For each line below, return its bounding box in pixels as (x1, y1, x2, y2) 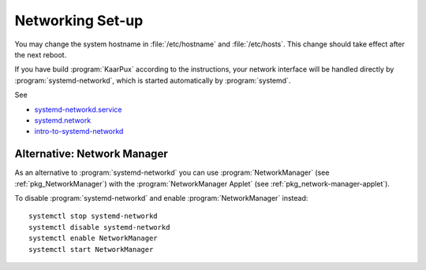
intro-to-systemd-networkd (34, 127, 124, 136)
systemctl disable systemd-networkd (28, 223, 170, 231)
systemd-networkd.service (34, 105, 122, 114)
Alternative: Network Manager (14, 147, 169, 161)
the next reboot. (14, 50, 67, 59)
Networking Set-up (14, 12, 144, 29)
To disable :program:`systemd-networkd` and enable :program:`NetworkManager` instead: (14, 193, 308, 202)
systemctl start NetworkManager (28, 245, 154, 253)
